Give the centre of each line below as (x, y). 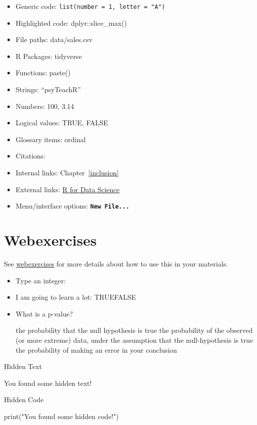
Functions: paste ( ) (43, 73)
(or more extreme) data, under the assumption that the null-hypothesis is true (134, 340)
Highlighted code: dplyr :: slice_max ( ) (71, 23)
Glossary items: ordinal (51, 139)
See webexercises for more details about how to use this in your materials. (116, 263)
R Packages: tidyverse (49, 56)
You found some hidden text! (48, 383)
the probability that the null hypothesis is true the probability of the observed (134, 330)
